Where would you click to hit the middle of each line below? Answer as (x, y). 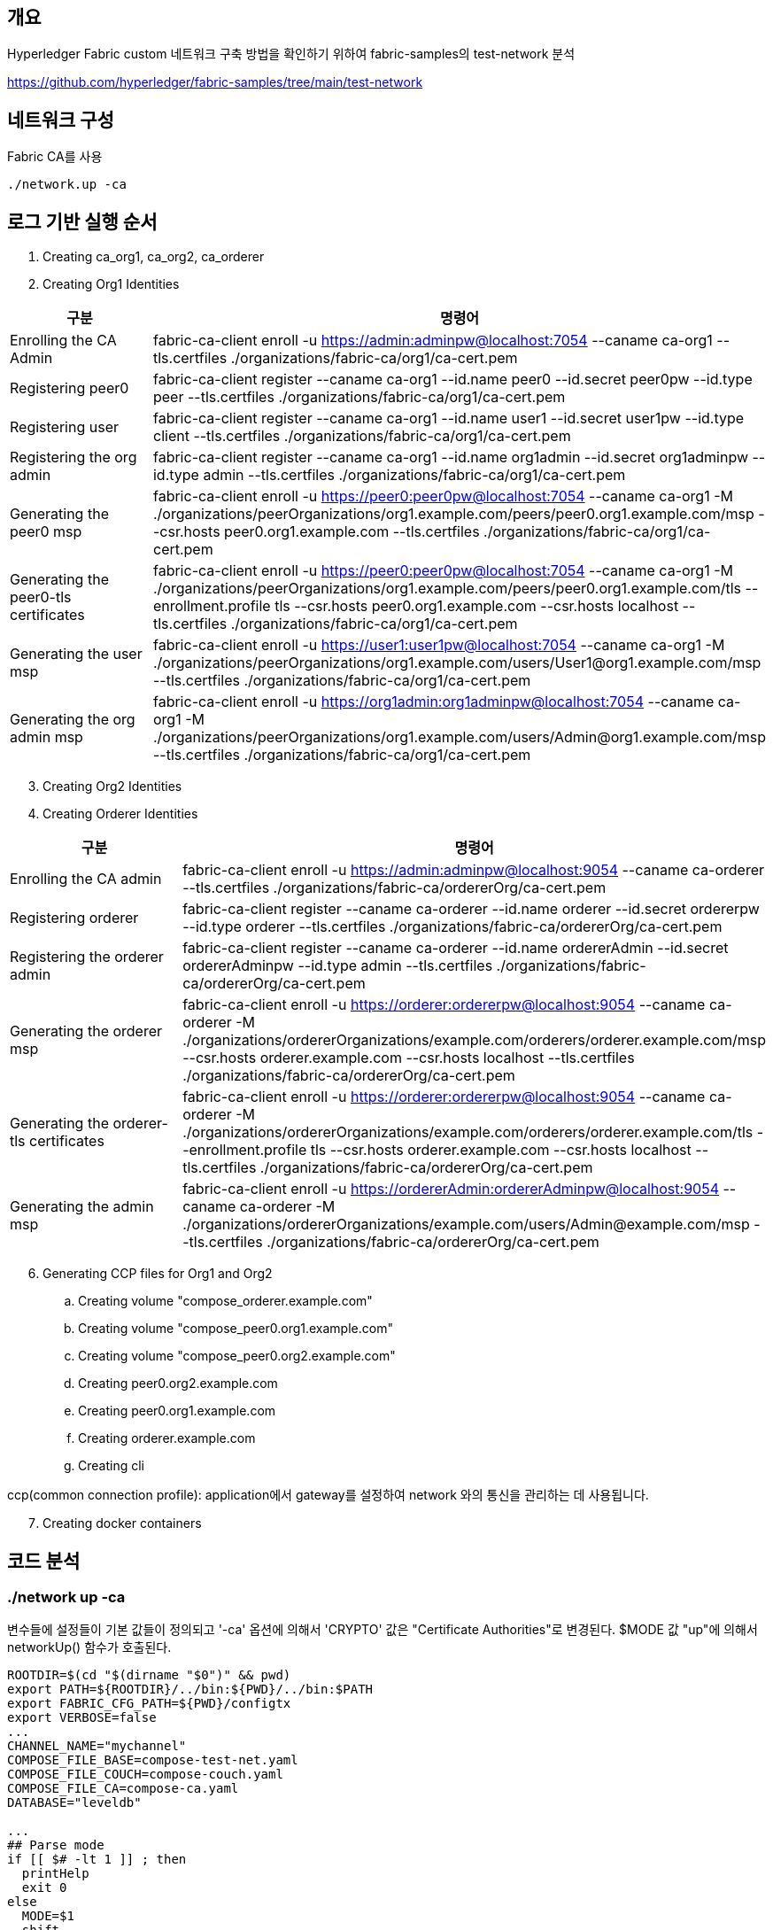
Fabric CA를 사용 (55, 157)
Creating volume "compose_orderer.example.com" (225, 1301)
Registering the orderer (87, 957)
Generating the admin (82, 1207)
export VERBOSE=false (82, 1718)
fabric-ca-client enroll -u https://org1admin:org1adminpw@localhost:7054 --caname (433, 702)
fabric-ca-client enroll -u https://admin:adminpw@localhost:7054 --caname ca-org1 (433, 341)
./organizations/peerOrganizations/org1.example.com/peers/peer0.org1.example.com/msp (453, 514)
